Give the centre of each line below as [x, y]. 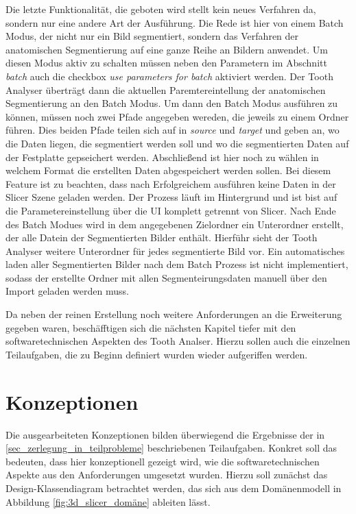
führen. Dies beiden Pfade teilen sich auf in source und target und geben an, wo [173, 130]
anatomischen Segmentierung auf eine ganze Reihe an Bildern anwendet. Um [167, 49]
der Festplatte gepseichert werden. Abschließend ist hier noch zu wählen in [162, 157]
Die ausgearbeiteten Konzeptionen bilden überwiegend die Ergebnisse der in [165, 434]
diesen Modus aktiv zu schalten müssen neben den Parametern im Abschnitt [166, 63]
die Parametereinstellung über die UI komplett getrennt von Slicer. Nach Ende [171, 210]
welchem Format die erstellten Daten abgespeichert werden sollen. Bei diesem [168, 170]
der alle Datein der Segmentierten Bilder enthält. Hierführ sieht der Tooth [162, 237]
